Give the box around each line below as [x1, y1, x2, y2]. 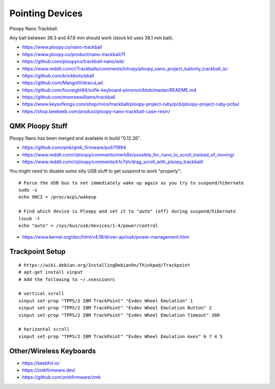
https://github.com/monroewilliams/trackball [22, 94, 116, 100]
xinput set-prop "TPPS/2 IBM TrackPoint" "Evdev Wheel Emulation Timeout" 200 [18, 312, 220, 318]
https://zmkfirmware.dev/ [22, 367, 76, 373]
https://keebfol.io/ [22, 360, 60, 366]
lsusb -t [18, 216, 40, 221]
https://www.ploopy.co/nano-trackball [22, 44, 102, 50]
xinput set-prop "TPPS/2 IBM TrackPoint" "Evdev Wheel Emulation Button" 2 [18, 305, 212, 311]
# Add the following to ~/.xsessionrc [18, 276, 116, 282]
